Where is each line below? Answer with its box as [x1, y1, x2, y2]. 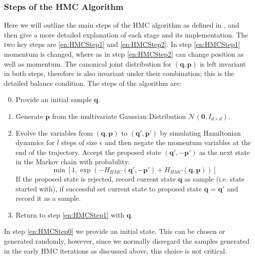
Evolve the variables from [15, 127, 93, 138]
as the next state [199, 147, 250, 157]
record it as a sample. [15, 193, 81, 203]
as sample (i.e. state [184, 173, 245, 184]
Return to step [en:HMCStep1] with [15, 209, 125, 220]
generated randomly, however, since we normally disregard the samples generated [4, 235, 250, 246]
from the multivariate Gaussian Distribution [52, 111, 186, 121]
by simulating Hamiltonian [160, 127, 241, 138]
